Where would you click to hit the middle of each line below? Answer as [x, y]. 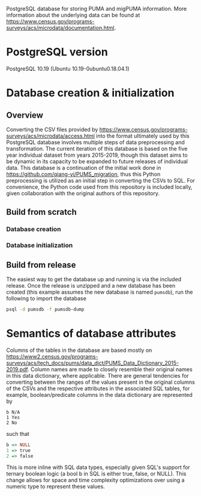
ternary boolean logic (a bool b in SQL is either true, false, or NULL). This [96, 474]
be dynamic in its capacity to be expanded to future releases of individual [97, 161]
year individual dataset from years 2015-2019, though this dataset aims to [97, 155]
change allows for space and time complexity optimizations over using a [95, 480]
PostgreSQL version [57, 52]
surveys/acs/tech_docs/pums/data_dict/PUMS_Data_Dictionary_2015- [92, 363]
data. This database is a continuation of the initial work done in [84, 168]
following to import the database [46, 298]
